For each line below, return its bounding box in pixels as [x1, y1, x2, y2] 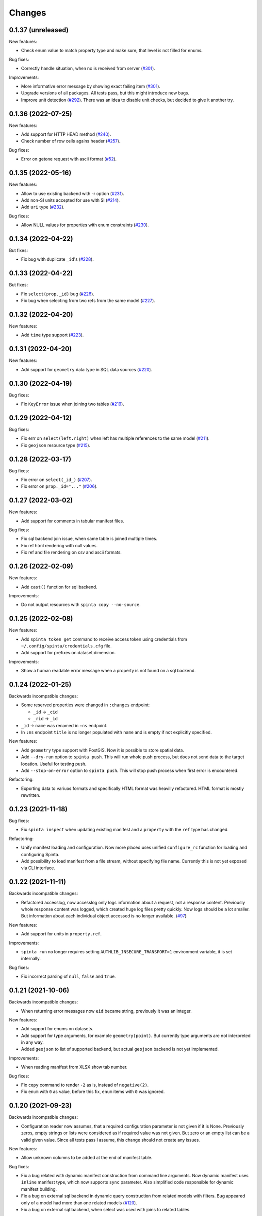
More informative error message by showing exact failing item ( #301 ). [21, 83, 161, 89]
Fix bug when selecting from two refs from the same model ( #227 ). [21, 298, 155, 304]
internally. [21, 956, 41, 962]
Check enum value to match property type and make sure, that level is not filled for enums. [21, 48, 203, 54]
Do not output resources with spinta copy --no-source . [21, 602, 141, 608]
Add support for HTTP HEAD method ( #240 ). [21, 131, 111, 137]
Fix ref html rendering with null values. [21, 542, 98, 548]
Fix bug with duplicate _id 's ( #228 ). [21, 256, 94, 262]
